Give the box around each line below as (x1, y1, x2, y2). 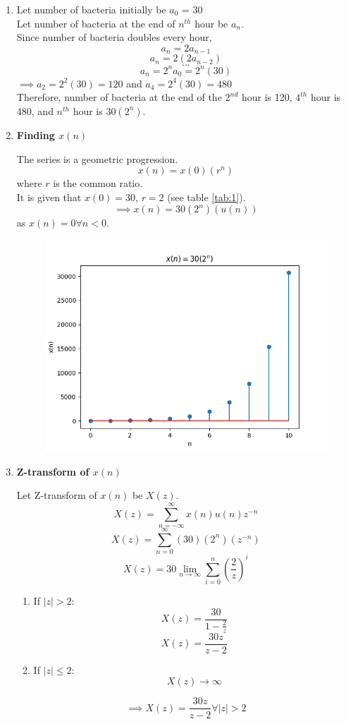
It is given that (16, 189, 82, 204)
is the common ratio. (53, 176, 143, 191)
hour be (194, 16, 228, 30)
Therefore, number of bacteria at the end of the (16, 90, 222, 104)
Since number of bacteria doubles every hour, (16, 30, 212, 44)
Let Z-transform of (16, 488, 97, 502)
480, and (16, 103, 54, 118)
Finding (16, 127, 55, 142)
